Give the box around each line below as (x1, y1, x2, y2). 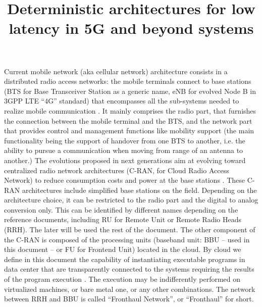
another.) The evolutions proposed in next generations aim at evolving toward (4, 155, 246, 165)
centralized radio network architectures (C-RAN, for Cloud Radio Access (4, 165, 229, 175)
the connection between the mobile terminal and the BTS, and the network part (4, 115, 252, 126)
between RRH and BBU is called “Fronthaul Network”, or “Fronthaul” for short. (4, 293, 254, 304)
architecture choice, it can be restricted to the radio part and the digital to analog (4, 194, 258, 205)
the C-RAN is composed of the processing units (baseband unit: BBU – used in (4, 234, 250, 244)
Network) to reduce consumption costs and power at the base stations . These (4, 175, 245, 185)
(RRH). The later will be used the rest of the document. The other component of (4, 224, 255, 235)
